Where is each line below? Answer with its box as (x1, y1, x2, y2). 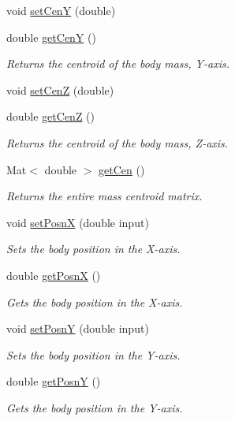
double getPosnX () (6, 266, 101, 283)
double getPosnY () (6, 373, 101, 389)
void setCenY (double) (6, 2, 116, 18)
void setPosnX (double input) (6, 214, 149, 230)
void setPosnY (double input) (6, 320, 149, 337)
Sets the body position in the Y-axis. (6, 346, 181, 363)
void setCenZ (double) (6, 81, 114, 98)
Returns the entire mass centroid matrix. (6, 188, 203, 204)
